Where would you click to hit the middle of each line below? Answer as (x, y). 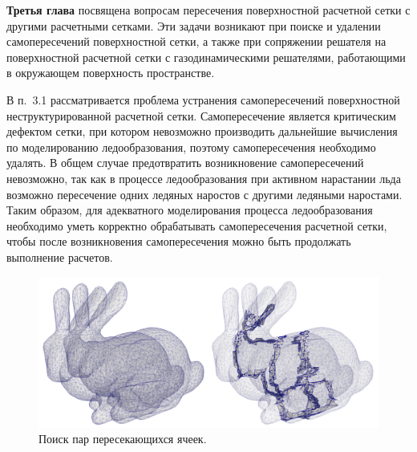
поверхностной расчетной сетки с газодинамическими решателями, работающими (206, 57)
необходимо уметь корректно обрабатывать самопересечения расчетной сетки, (197, 225)
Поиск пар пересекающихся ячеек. (123, 439)
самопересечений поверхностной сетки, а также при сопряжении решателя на (196, 41)
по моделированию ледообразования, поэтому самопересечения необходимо (191, 147)
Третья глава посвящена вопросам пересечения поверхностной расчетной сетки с (208, 10)
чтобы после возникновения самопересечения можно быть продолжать (179, 241)
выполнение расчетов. (60, 257)
